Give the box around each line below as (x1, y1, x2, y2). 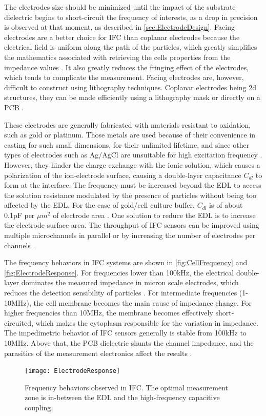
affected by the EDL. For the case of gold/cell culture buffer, (4, 200, 195, 210)
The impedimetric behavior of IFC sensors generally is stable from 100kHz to (4, 327, 247, 338)
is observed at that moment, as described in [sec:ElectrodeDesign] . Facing (4, 22, 235, 32)
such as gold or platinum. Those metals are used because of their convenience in (4, 129, 256, 140)
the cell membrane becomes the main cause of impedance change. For (33, 297, 252, 308)
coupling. (25, 402, 53, 413)
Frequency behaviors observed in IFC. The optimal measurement (25, 382, 229, 392)
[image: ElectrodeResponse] (25, 367, 120, 375)
